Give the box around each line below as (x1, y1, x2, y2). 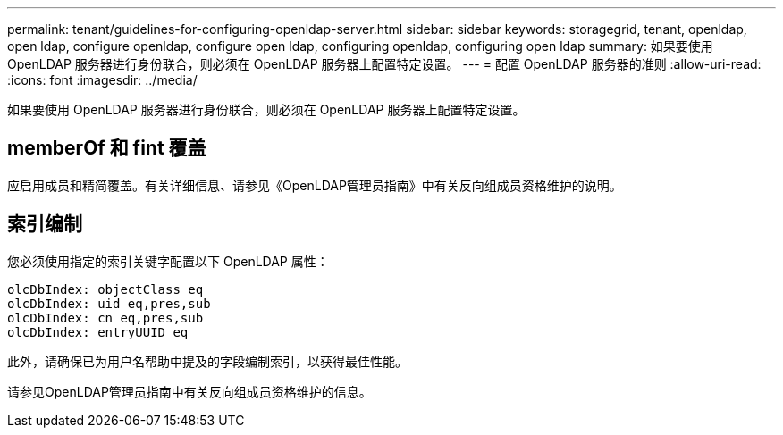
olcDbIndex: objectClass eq (7, 281, 204, 297)
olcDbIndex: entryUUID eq (7, 324, 189, 339)
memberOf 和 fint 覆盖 (7, 137, 206, 160)
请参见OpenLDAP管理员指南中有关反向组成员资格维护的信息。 (7, 383, 372, 399)
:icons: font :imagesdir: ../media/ (7, 72, 198, 88)
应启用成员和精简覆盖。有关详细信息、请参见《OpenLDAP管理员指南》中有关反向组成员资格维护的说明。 (7, 177, 622, 193)
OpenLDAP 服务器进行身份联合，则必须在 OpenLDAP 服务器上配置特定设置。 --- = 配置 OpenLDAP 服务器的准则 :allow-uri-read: (7, 56, 762, 71)
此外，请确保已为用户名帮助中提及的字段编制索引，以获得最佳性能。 (7, 353, 408, 369)
